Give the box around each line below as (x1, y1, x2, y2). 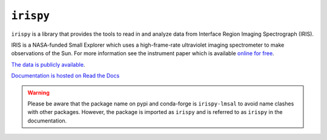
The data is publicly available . (11, 61, 85, 68)
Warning (27, 88, 50, 96)
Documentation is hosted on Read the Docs (11, 72, 120, 79)
